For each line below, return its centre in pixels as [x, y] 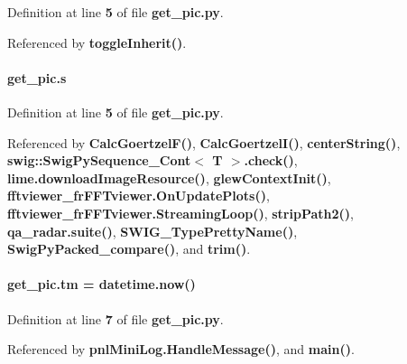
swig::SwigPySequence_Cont [99, 160]
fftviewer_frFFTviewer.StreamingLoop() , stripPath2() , [180, 213]
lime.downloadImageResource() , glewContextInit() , [169, 177]
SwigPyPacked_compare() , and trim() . [129, 249]
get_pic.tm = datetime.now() [102, 284]
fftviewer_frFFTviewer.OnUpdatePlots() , [139, 196]
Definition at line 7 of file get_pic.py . [116, 318]
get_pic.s [37, 77]
